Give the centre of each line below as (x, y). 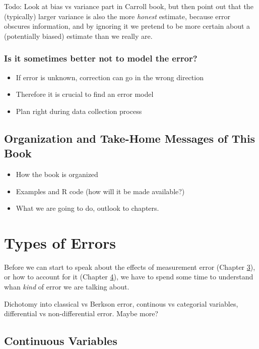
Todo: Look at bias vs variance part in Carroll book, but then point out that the (129, 6)
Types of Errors (60, 242)
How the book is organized (57, 174)
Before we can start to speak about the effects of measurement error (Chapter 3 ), (130, 267)
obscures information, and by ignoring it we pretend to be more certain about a (127, 26)
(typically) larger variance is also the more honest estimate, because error (117, 16)
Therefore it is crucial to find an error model (85, 94)
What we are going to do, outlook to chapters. (87, 208)
